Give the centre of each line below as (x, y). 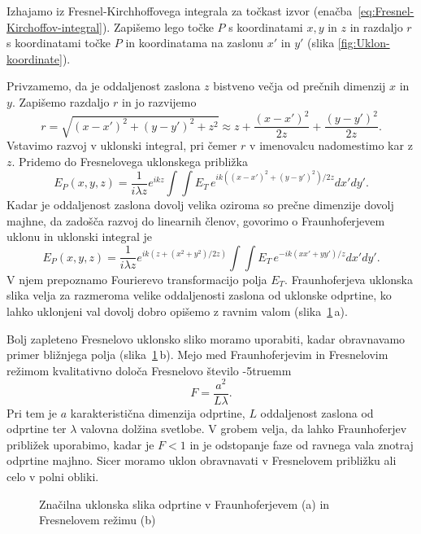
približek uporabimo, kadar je (80, 444)
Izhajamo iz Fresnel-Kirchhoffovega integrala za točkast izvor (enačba (180, 11)
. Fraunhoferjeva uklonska (349, 279)
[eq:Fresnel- (386, 11)
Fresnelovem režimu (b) (98, 520)
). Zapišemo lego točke (158, 26)
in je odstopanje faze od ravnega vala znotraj (302, 444)
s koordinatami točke (59, 43)
